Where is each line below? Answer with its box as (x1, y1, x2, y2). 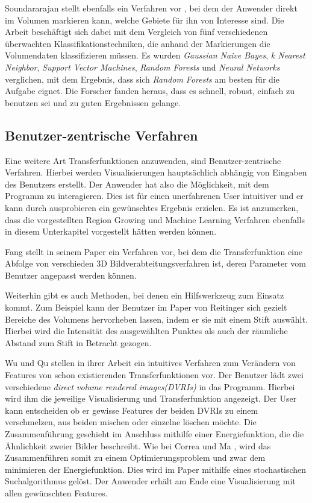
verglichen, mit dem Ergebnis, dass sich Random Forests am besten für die (5, 72, 279, 85)
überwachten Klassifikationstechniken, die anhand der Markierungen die (5, 37, 270, 49)
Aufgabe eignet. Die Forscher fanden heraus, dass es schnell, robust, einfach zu (5, 84, 295, 97)
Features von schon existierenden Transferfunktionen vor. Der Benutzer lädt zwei (5, 369, 304, 381)
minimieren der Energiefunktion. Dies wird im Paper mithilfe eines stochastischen (5, 463, 307, 475)
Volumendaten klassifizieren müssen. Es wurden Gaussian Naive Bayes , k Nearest (5, 49, 305, 62)
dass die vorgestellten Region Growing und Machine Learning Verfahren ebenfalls (5, 213, 305, 226)
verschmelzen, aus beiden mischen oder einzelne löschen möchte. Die (5, 416, 257, 428)
